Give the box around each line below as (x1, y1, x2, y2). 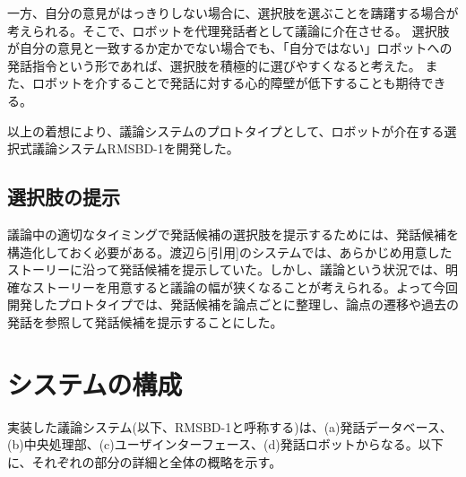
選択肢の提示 (7, 183, 120, 211)
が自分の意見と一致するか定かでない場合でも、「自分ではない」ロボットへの (7, 39, 453, 57)
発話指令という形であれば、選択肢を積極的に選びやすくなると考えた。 (7, 56, 421, 74)
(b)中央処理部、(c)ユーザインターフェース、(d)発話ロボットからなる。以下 (7, 435, 444, 454)
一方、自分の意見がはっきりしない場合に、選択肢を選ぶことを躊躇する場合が (7, 4, 459, 22)
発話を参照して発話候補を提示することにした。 (7, 312, 283, 331)
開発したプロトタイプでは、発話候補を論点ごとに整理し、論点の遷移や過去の (7, 295, 459, 314)
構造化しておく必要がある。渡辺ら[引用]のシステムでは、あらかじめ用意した (7, 242, 453, 261)
